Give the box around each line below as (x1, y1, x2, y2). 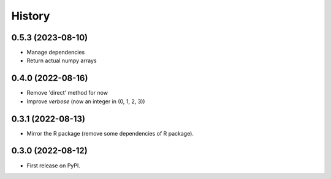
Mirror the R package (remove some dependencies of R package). (26, 130, 194, 137)
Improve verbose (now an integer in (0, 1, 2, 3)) (26, 98, 145, 105)
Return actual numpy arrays (26, 57, 97, 64)
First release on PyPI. (26, 162, 81, 169)
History (11, 9, 50, 23)
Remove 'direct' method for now (26, 89, 108, 97)
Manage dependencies (26, 49, 85, 56)
